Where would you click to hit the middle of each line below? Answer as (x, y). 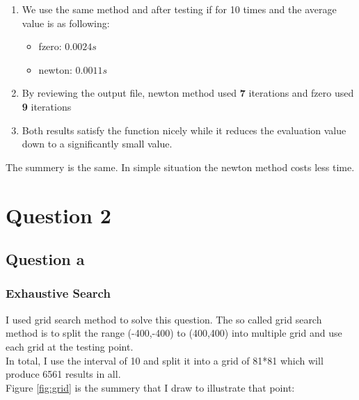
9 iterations (47, 106)
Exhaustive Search (58, 293)
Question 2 (58, 215)
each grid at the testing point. (70, 346)
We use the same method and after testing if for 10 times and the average (179, 9)
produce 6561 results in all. (63, 374)
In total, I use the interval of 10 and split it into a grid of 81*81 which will (165, 360)
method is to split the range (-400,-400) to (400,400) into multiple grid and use (174, 333)
